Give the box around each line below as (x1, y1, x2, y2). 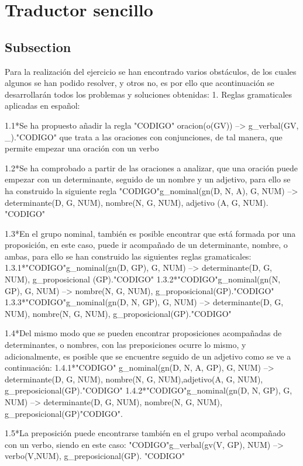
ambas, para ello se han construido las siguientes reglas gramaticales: (5, 250, 252, 262)
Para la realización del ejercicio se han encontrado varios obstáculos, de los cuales (5, 65, 297, 77)
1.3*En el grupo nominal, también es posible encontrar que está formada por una (5, 227, 296, 239)
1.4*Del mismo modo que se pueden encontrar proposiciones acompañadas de (5, 327, 282, 339)
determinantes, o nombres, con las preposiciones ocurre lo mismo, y (5, 339, 246, 351)
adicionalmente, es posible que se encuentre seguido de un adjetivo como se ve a (5, 350, 291, 362)
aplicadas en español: (5, 99, 80, 112)
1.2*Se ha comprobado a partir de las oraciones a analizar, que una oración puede (5, 161, 298, 174)
